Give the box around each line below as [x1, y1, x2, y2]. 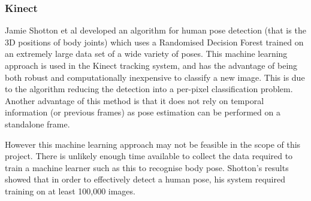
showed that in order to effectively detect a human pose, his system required [5, 173, 285, 185]
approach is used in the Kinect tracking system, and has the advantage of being [5, 59, 298, 71]
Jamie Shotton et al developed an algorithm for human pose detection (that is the [5, 24, 306, 36]
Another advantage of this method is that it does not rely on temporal [5, 94, 264, 106]
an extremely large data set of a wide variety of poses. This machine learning [5, 47, 288, 60]
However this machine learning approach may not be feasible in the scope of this [5, 138, 301, 150]
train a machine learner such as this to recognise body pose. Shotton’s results [5, 161, 289, 173]
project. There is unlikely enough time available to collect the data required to [5, 150, 293, 162]
